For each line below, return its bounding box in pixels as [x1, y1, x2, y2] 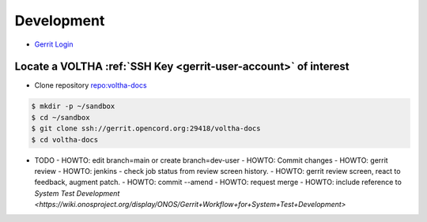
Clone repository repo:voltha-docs [34, 81, 147, 90]
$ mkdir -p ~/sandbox [31, 102, 115, 111]
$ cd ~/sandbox [31, 113, 90, 122]
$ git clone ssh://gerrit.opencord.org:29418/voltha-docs [31, 124, 261, 134]
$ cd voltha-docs [31, 135, 99, 144]
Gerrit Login [34, 40, 74, 49]
